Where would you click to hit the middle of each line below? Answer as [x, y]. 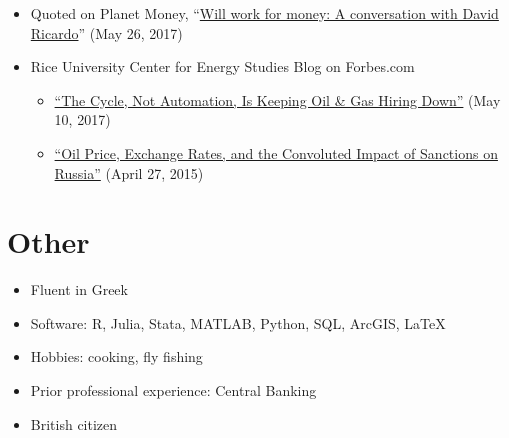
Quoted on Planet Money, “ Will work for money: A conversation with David [264, 13]
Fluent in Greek [79, 289]
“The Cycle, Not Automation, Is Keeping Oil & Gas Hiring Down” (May [277, 99]
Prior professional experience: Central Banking [173, 390]
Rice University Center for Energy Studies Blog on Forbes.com [222, 66]
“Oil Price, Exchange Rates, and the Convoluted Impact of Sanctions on [276, 152]
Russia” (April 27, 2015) [129, 172]
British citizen [74, 423]
